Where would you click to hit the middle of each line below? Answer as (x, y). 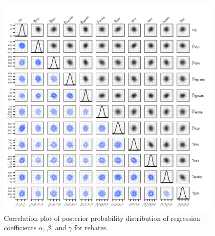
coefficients (20, 227)
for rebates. (91, 227)
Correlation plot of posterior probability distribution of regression (102, 218)
